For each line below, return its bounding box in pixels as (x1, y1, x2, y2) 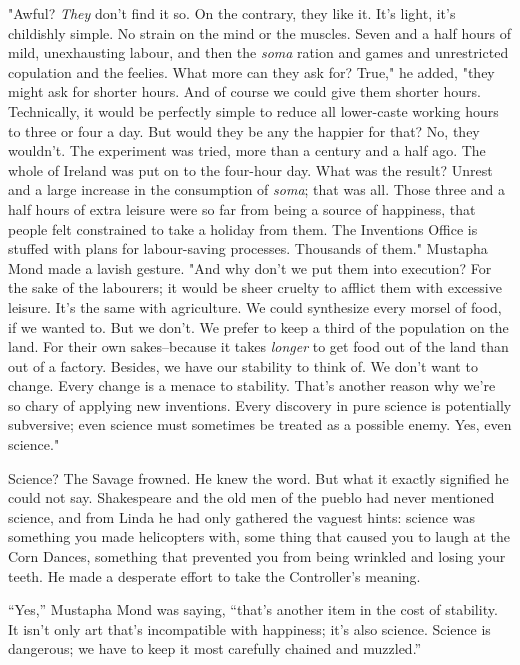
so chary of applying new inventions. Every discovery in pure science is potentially (8, 394, 512, 415)
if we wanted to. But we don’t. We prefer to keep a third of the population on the (8, 316, 509, 337)
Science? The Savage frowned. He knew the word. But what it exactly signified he (8, 467, 509, 488)
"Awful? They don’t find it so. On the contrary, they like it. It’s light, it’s (8, 3, 456, 23)
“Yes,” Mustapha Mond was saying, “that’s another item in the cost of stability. (8, 599, 498, 620)
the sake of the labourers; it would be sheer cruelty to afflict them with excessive (8, 277, 502, 298)
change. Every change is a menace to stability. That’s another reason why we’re (8, 375, 496, 396)
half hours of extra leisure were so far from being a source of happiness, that (8, 198, 476, 219)
